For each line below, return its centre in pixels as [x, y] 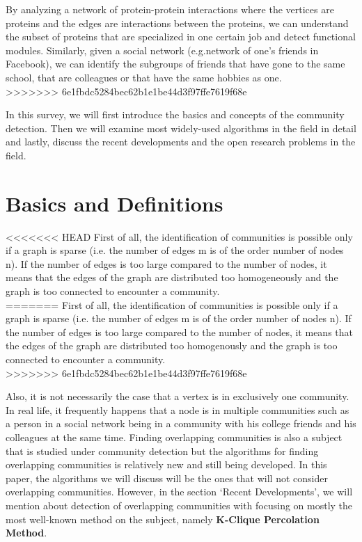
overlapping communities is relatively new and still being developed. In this [166, 464]
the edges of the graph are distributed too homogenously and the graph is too [172, 345]
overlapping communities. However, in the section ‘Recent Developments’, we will [179, 492]
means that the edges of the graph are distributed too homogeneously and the [172, 277]
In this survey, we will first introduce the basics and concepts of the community [175, 114]
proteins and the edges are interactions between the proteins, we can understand [177, 23]
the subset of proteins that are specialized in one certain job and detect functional [181, 37]
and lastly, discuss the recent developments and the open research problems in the [181, 142]
